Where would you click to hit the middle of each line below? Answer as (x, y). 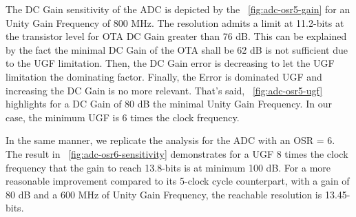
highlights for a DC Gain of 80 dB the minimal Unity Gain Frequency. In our (169, 104)
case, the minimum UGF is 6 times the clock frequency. (123, 117)
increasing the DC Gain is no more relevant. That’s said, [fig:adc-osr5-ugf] (164, 90)
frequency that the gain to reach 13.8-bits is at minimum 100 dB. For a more (168, 167)
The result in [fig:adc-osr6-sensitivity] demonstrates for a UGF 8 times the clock (177, 153)
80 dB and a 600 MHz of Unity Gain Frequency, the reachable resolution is (164, 194)
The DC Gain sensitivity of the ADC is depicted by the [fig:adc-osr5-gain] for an (178, 9)
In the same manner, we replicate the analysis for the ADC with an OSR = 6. (170, 140)
